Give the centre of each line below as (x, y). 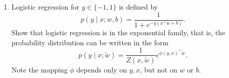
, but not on (158, 70)
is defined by (139, 7)
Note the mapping (39, 70)
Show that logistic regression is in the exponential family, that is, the (118, 32)
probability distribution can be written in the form (90, 42)
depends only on (102, 70)
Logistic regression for (45, 7)
